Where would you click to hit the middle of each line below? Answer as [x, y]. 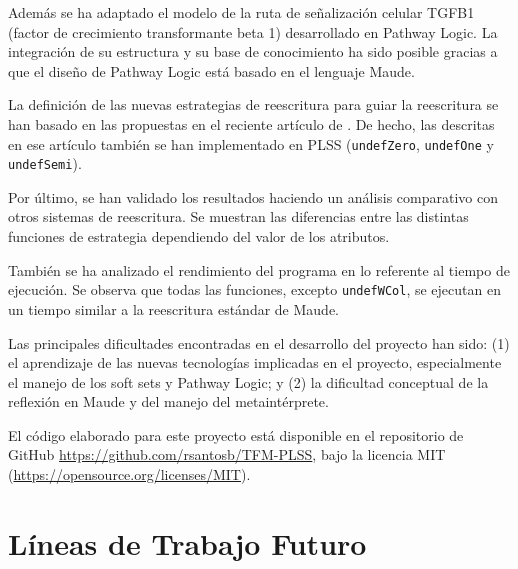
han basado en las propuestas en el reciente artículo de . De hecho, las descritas [251, 123]
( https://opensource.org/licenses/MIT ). [129, 474]
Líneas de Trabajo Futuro [187, 542]
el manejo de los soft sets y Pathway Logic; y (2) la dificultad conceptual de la [248, 381]
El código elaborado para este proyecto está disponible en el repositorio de [236, 434]
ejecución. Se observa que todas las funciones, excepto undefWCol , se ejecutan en [254, 289]
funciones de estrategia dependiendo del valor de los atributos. [199, 236]
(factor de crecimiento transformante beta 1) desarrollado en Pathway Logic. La [253, 31]
